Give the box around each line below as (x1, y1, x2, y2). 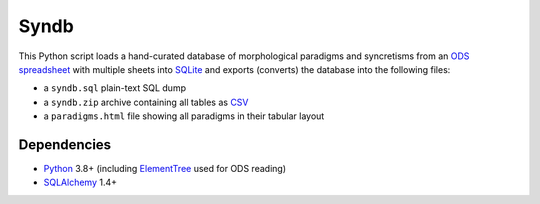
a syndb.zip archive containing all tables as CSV (43, 96, 249, 108)
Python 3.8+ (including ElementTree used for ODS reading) (43, 163, 287, 175)
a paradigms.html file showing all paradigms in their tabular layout (43, 110, 325, 122)
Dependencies (18, 136, 112, 153)
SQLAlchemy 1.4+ (43, 176, 118, 189)
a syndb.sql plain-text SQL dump (43, 82, 187, 94)
